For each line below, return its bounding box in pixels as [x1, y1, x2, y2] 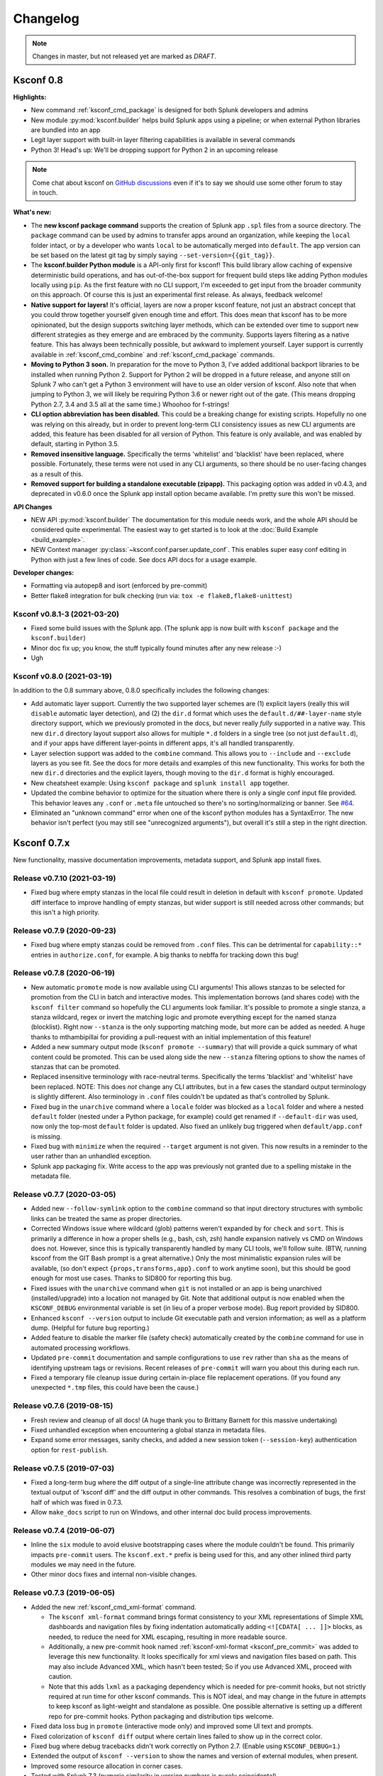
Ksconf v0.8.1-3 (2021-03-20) [13, 609, 120, 619]
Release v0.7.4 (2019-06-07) [13, 1525, 115, 1535]
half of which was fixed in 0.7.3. [30, 1498, 123, 1506]
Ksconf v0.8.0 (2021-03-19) [13, 671, 113, 681]
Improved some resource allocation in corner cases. [30, 1762, 184, 1770]
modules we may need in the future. [30, 1560, 136, 1569]
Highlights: [13, 92, 47, 101]
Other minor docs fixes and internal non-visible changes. [30, 1570, 198, 1579]
